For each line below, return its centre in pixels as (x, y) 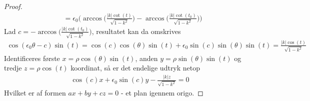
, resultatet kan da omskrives (136, 31)
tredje (13, 68)
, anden (146, 58)
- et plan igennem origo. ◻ (162, 92)
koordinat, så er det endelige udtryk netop (135, 68)
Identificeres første (32, 58)
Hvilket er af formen (35, 92)
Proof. (13, 6)
